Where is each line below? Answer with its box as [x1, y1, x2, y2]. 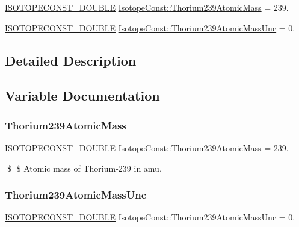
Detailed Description [5, 51, 137, 69]
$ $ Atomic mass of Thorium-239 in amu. [7, 161, 162, 174]
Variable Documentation [5, 86, 160, 105]
